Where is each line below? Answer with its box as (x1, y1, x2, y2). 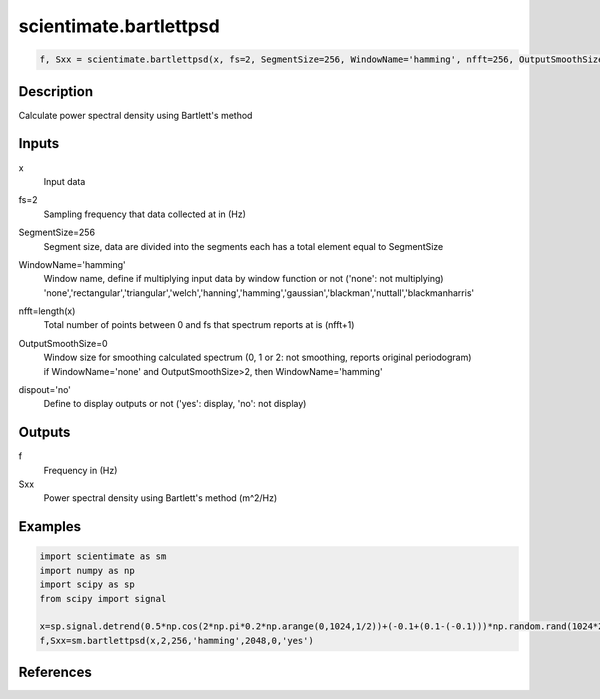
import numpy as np (39, 565, 135, 576)
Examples (18, 518, 82, 535)
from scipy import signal (39, 593, 167, 604)
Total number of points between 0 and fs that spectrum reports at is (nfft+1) (43, 319, 355, 331)
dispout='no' (18, 384, 72, 396)
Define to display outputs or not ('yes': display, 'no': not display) (43, 398, 307, 410)
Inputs (18, 135, 60, 152)
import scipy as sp (39, 579, 135, 590)
